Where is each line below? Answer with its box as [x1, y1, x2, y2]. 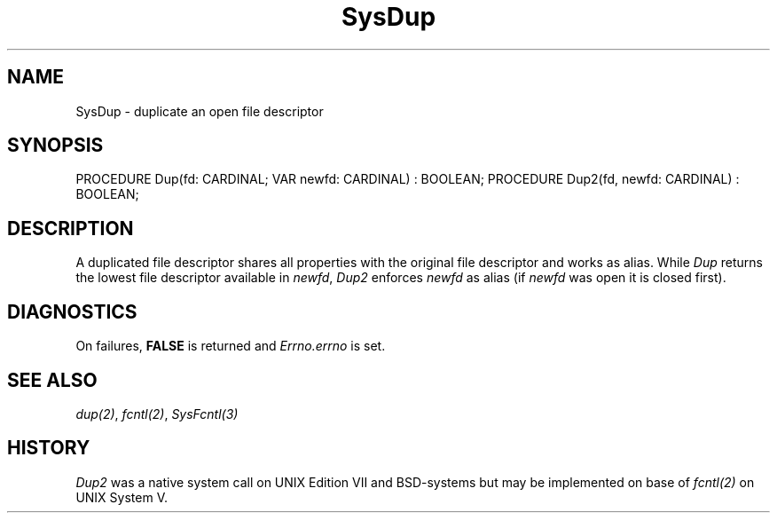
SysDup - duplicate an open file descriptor [75, 103, 324, 119]
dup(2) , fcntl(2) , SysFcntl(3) [75, 406, 239, 422]
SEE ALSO [7, 368, 98, 391]
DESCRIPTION [7, 217, 134, 240]
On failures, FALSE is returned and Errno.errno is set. [75, 338, 386, 354]
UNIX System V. [75, 489, 168, 505]
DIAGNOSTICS [7, 300, 137, 323]
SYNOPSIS [7, 134, 104, 157]
